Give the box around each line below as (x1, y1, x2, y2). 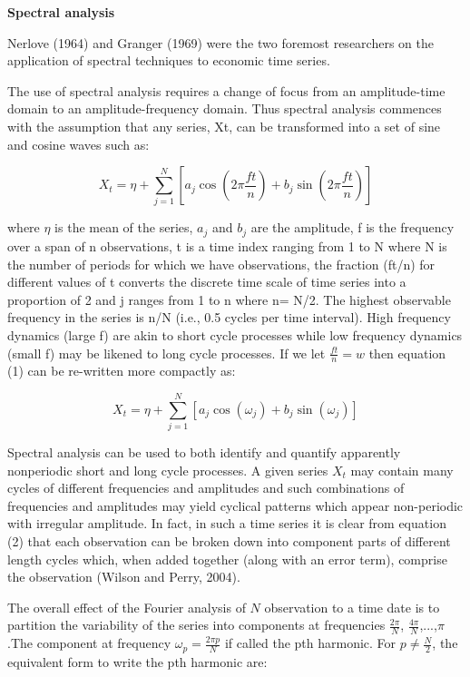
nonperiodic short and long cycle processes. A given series (7, 460, 328, 479)
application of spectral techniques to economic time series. (7, 51, 330, 70)
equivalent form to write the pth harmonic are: (7, 652, 268, 671)
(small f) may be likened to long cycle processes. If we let (7, 343, 326, 362)
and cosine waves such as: (7, 134, 150, 153)
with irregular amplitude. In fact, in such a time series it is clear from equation (7, 514, 446, 533)
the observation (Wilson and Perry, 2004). (7, 567, 240, 586)
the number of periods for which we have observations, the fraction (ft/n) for (7, 254, 436, 273)
